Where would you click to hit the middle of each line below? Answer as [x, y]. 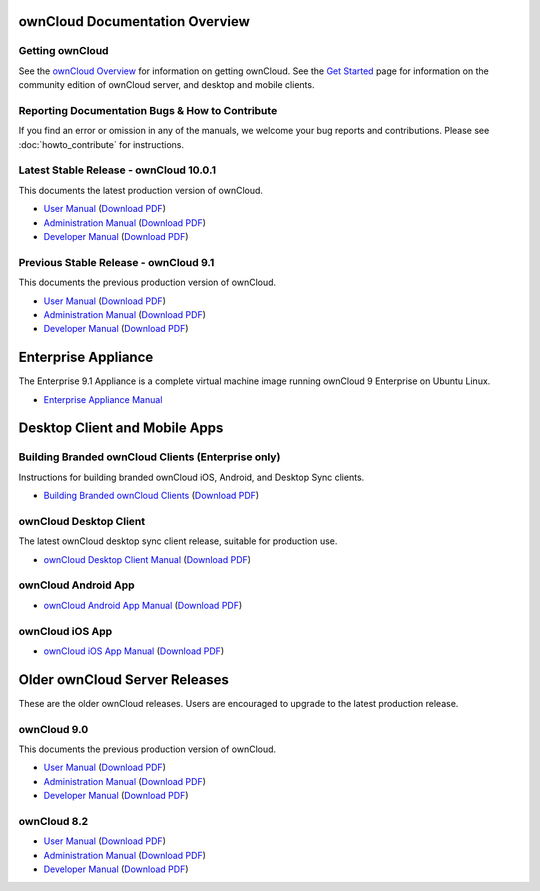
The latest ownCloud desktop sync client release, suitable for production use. [178, 541]
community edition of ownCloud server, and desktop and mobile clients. [166, 85]
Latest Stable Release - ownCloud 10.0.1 [117, 170]
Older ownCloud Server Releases [124, 679]
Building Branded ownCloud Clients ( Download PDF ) [151, 496]
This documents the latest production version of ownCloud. [141, 190]
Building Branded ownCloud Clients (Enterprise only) [149, 457]
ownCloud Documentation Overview [134, 21]
